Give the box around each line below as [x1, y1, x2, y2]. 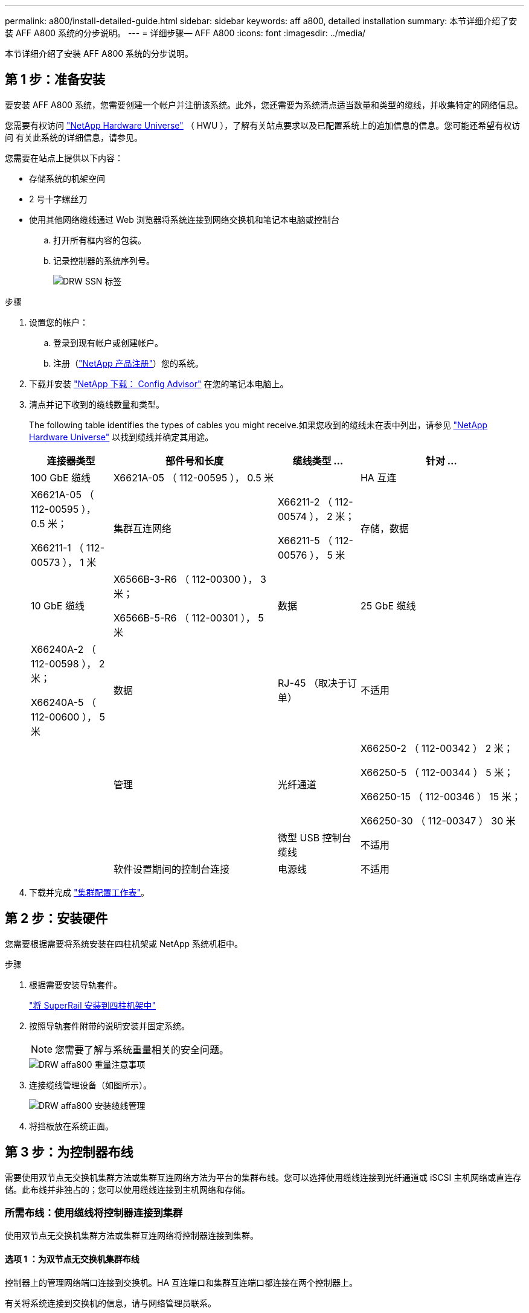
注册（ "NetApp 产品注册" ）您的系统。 [53, 358, 204, 368]
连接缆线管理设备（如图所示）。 [29, 1079, 152, 1090]
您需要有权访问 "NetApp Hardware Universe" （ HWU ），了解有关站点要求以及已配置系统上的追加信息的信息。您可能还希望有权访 [5, 120, 521, 130]
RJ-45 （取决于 [277, 676, 348, 689]
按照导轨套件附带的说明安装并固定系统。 [29, 1020, 190, 1031]
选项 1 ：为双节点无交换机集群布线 [5, 1253, 139, 1264]
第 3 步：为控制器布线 [5, 1144, 133, 1160]
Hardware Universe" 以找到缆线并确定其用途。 [29, 431, 214, 442]
